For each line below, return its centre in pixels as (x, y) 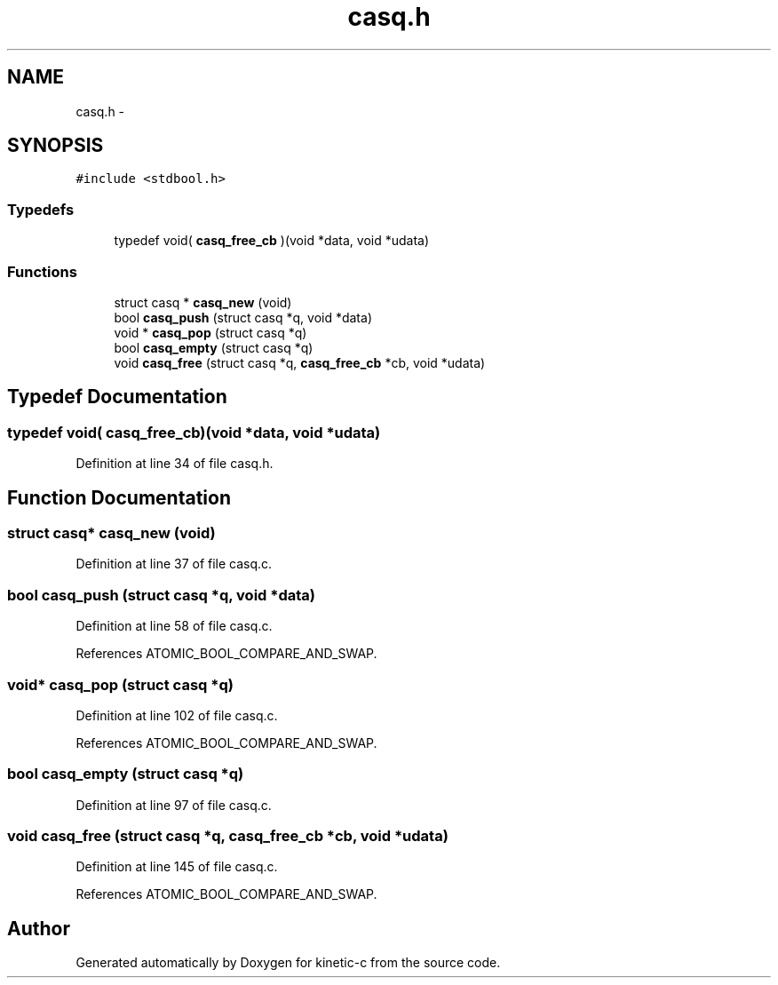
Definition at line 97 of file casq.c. (174, 805)
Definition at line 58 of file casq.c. (174, 626)
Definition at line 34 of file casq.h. (175, 464)
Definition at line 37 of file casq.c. (174, 564)
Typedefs (41, 209)
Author (39, 928)
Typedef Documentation (117, 397)
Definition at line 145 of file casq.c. (177, 867)
